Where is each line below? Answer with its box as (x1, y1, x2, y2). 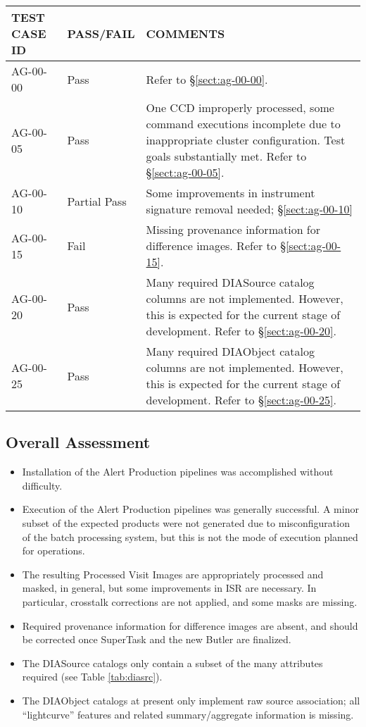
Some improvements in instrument (146, 185, 315, 201)
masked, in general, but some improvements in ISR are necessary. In (22, 580, 317, 595)
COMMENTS (146, 25, 225, 42)
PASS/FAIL (67, 25, 135, 42)
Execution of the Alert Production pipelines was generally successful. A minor (22, 502, 359, 516)
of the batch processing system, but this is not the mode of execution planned (22, 529, 358, 544)
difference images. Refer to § (146, 237, 286, 254)
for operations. (22, 543, 85, 558)
